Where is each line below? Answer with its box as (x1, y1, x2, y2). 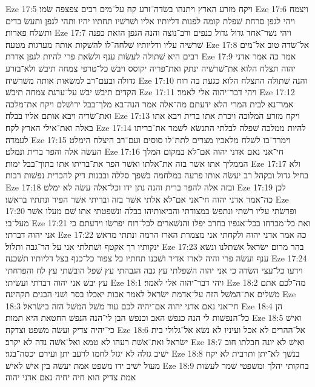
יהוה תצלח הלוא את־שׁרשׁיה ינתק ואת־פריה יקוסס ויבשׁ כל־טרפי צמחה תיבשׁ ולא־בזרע (5, 61, 296, 74)
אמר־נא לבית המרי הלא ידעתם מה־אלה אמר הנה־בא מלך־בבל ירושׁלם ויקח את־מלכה (5, 97, 294, 110)
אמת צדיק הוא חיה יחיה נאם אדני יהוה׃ (5, 371, 136, 383)
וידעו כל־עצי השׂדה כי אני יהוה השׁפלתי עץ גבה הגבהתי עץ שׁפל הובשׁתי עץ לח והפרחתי (5, 264, 303, 277)
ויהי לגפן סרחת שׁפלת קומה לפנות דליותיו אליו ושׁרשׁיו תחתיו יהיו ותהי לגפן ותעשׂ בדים (5, 14, 295, 27)
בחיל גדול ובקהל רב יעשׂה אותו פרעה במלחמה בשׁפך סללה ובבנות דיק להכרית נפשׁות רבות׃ (5, 169, 308, 181)
